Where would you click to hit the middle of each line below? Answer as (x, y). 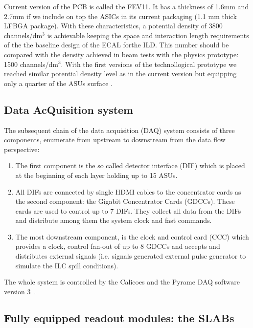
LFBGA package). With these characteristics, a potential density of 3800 (113, 26)
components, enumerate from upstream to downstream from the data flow (115, 140)
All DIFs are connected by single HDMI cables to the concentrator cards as (128, 191)
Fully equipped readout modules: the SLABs (119, 317)
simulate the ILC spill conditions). (67, 265)
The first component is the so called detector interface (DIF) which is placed (130, 165)
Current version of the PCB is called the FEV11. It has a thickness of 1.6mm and (126, 6)
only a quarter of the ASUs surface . (58, 83)
